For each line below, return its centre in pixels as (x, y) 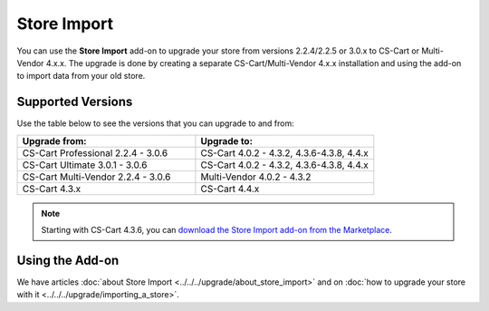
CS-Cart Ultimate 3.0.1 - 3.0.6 (85, 165)
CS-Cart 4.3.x (52, 189)
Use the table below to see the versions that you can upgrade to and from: (155, 123)
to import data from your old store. (81, 76)
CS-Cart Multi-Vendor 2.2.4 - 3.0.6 (96, 177)
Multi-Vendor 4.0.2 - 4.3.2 (256, 177)
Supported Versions (75, 102)
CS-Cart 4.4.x (230, 189)
